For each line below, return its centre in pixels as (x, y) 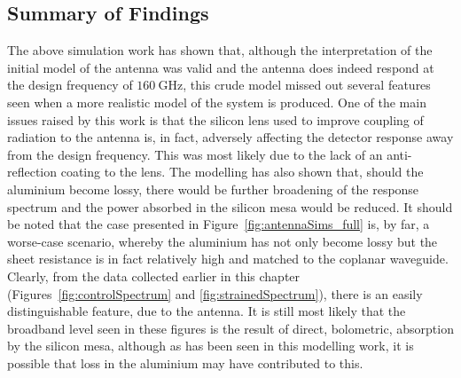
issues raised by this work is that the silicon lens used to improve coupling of (215, 119)
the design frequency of (70, 85)
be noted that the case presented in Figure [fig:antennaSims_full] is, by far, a (219, 224)
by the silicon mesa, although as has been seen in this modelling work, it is (211, 346)
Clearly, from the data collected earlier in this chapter (154, 276)
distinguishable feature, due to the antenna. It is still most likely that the (207, 311)
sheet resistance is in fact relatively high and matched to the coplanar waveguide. (228, 259)
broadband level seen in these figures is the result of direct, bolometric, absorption (230, 328)
